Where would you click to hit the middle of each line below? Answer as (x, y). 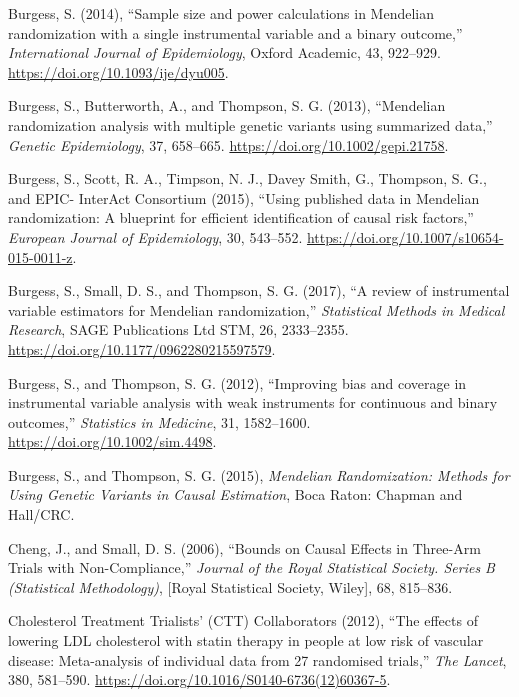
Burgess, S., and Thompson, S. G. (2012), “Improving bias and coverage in (237, 382)
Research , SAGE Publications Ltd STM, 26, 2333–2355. (178, 329)
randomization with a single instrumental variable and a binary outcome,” (235, 32)
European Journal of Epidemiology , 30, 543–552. (155, 236)
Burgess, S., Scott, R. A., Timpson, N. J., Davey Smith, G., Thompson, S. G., (247, 178)
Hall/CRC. (41, 514)
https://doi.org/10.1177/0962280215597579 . (142, 348)
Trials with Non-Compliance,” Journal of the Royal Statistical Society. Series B (251, 567)
